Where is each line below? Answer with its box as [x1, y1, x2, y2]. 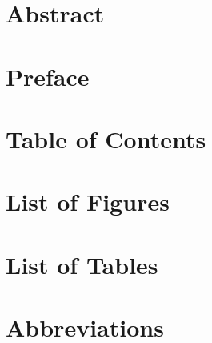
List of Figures [6, 185, 170, 218]
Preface [6, 59, 90, 92]
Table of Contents [6, 122, 206, 155]
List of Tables [6, 248, 158, 280]
